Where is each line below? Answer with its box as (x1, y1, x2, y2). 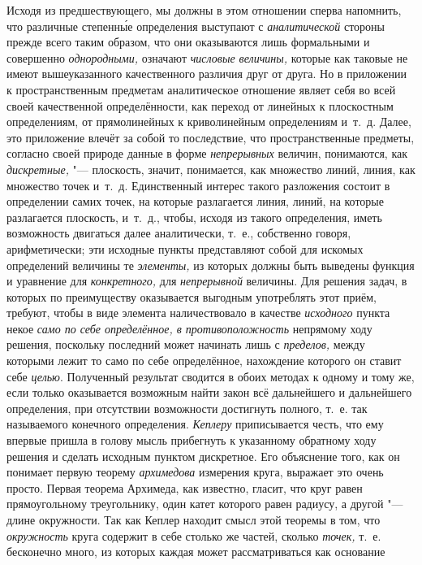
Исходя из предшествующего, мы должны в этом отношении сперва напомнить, (6, 2, 402, 18)
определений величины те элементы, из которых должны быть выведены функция (6, 256, 415, 273)
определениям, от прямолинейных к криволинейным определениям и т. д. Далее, (6, 113, 411, 130)
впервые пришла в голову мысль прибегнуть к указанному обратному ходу (6, 432, 377, 449)
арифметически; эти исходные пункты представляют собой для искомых (6, 240, 364, 257)
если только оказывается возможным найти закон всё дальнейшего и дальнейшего (6, 384, 412, 401)
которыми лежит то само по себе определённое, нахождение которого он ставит (6, 352, 402, 369)
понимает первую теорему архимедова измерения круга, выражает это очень (6, 463, 384, 480)
